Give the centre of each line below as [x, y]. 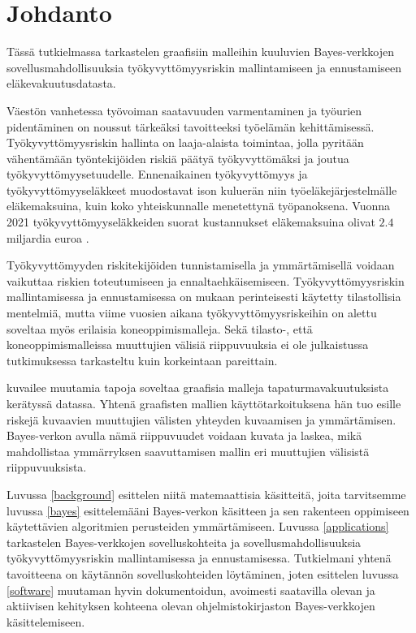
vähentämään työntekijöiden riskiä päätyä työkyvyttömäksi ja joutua [178, 158]
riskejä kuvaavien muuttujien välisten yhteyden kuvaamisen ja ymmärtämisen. [201, 419]
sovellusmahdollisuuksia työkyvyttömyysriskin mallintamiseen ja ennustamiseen [204, 67]
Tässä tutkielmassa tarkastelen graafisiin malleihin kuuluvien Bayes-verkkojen [200, 52]
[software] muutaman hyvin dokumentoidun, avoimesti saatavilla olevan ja [191, 590]
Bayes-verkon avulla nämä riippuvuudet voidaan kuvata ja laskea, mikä [184, 435]
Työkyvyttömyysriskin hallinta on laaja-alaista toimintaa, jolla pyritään [185, 142]
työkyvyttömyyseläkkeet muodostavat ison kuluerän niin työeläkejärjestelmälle [202, 189]
